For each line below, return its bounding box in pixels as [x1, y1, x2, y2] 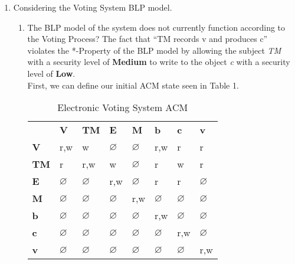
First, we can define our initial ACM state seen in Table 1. [27, 79, 239, 91]
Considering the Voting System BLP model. [13, 1, 172, 13]
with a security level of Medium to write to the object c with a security [27, 56, 290, 68]
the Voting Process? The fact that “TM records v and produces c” [27, 32, 268, 45]
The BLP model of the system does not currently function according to [27, 21, 286, 33]
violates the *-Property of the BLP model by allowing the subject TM [27, 44, 281, 56]
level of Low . [27, 67, 76, 79]
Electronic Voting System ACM [57, 100, 188, 115]
